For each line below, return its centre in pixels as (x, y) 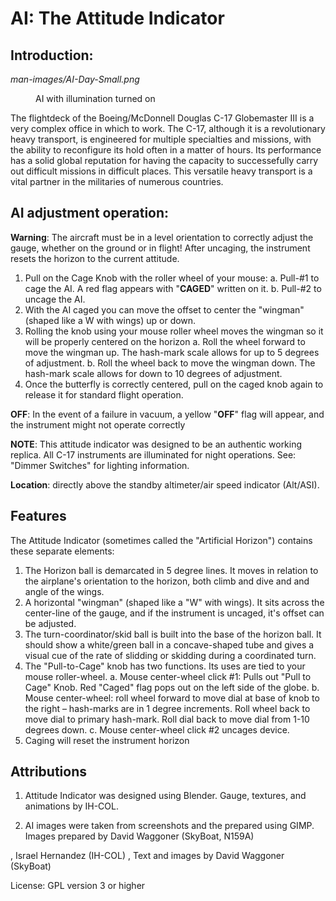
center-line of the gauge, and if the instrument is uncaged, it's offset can (174, 613)
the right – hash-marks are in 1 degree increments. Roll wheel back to (167, 708)
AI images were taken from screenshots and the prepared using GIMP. (169, 826)
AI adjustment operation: (90, 213)
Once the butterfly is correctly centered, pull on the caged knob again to (174, 384)
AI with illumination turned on (95, 98)
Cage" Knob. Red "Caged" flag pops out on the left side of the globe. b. (172, 687)
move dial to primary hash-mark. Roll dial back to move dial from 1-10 (167, 719)
